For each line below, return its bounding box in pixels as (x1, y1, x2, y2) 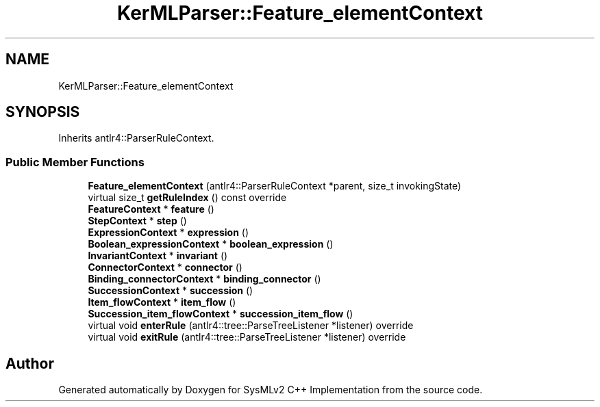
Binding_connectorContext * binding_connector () (88, 273, 321, 285)
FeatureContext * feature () (88, 203, 214, 215)
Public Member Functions (5, 155, 145, 169)
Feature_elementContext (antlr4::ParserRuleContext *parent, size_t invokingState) (88, 180, 462, 192)
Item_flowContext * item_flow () (88, 296, 236, 308)
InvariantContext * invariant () (88, 250, 228, 262)
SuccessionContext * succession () (88, 285, 253, 297)
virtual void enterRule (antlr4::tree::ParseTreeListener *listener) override (88, 319, 414, 332)
